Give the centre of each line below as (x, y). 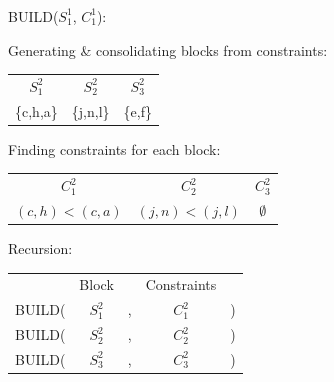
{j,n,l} (90, 110)
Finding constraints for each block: (114, 148)
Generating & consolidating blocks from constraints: (168, 49)
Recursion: (40, 248)
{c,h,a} (36, 110)
